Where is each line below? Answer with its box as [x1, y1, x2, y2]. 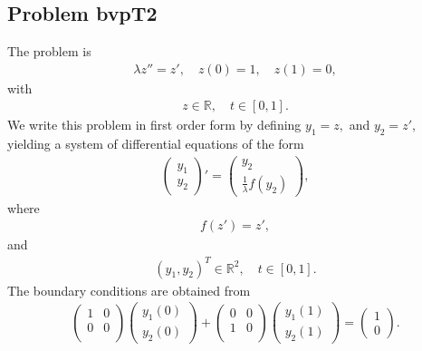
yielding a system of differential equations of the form [7, 134, 304, 153]
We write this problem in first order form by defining [7, 115, 302, 134]
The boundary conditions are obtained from [7, 280, 251, 299]
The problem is [7, 42, 91, 61]
